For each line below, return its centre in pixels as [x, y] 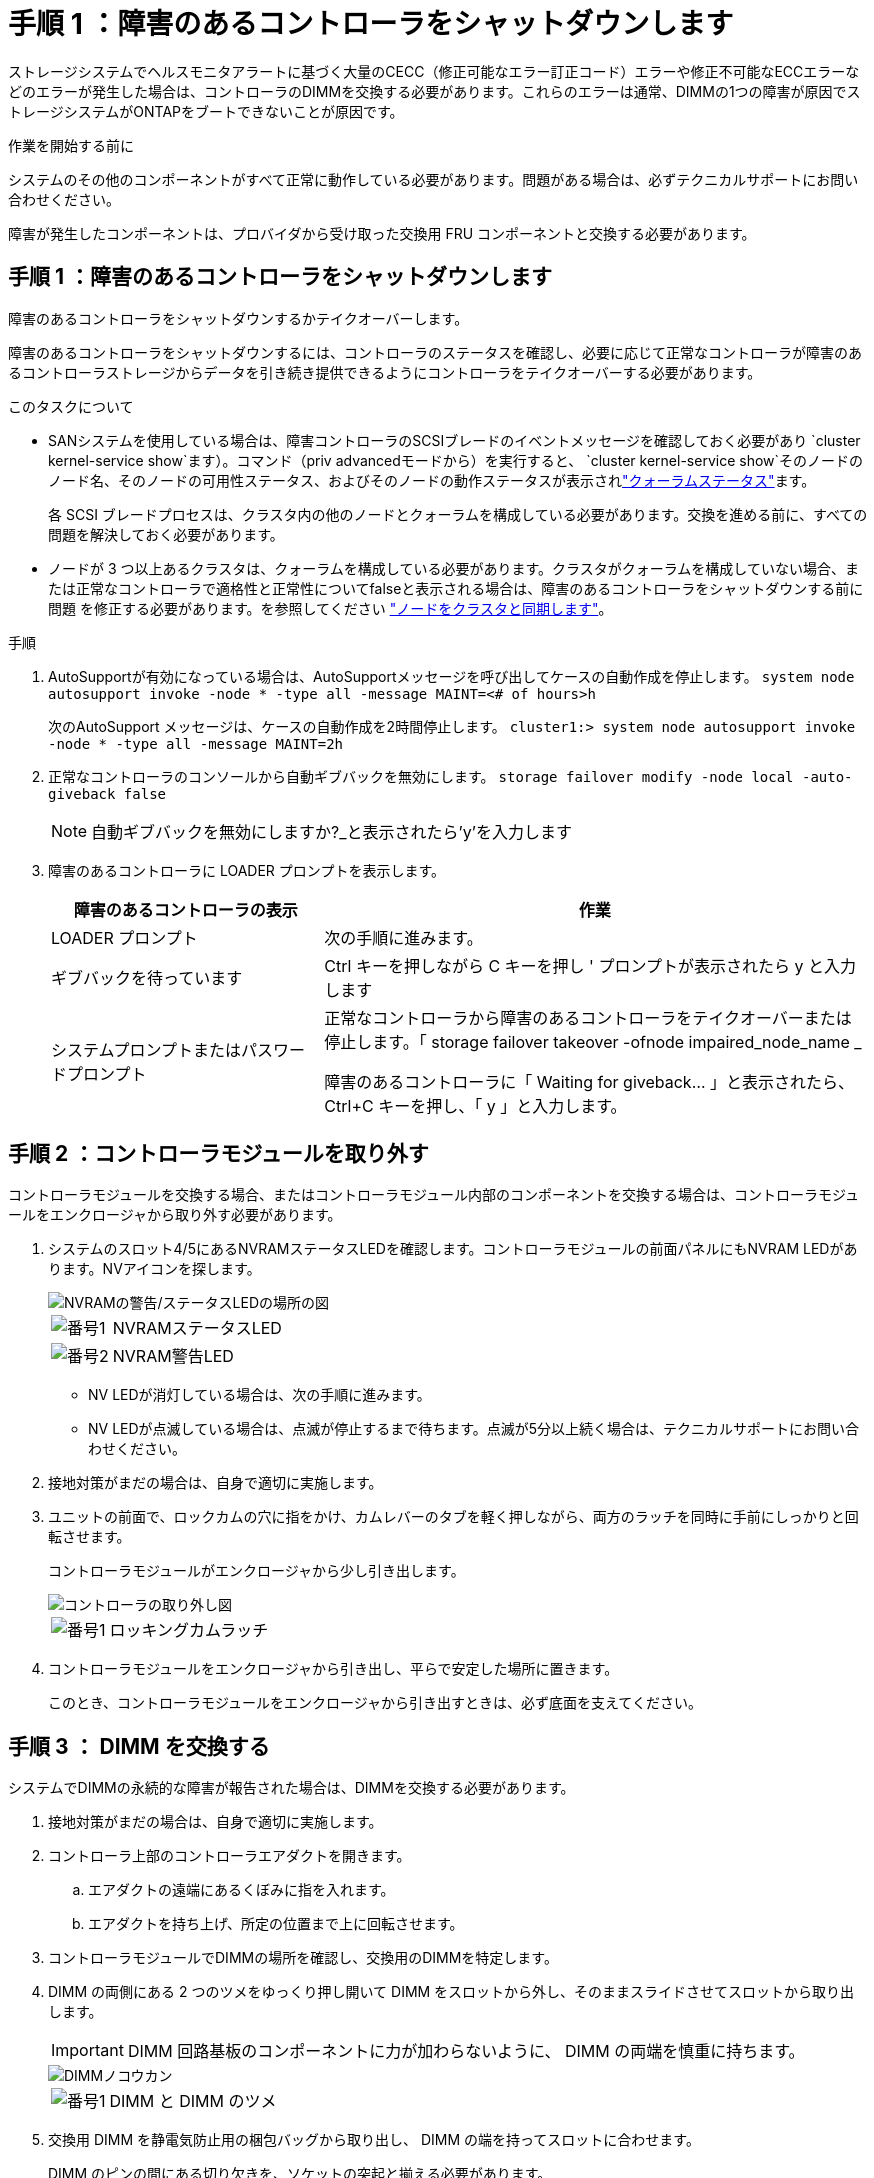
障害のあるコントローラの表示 [185, 909]
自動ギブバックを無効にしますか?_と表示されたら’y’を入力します [331, 831]
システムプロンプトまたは [146, 1049]
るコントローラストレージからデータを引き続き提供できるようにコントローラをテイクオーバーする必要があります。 [385, 372]
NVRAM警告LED [173, 1356]
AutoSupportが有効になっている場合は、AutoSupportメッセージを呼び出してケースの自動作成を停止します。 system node [451, 676]
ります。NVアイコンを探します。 [154, 1269]
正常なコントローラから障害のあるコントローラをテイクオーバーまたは [588, 1017]
